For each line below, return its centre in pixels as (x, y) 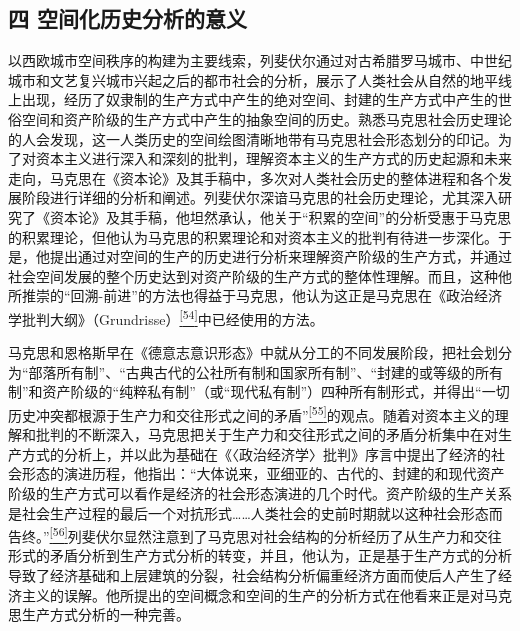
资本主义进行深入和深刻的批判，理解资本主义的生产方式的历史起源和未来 (273, 158)
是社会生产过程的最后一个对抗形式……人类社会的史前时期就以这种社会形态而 (255, 512)
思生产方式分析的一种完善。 (99, 614)
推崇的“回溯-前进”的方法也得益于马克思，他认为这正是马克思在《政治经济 (261, 295)
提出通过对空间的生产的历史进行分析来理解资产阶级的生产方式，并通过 (280, 256)
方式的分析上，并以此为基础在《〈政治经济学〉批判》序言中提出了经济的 (256, 453)
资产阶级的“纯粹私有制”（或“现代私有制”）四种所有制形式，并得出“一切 (276, 391)
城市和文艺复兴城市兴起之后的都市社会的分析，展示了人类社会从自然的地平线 (260, 79)
